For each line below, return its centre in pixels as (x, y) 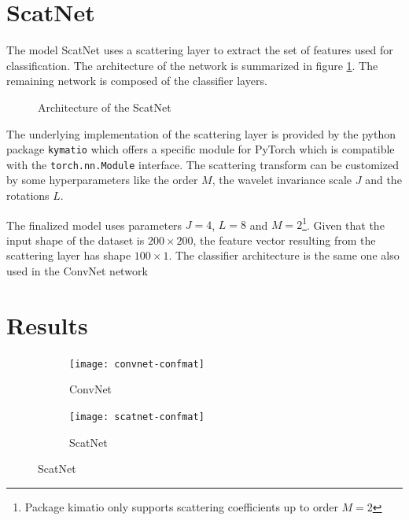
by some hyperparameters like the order (102, 180)
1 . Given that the (343, 223)
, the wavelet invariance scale (282, 180)
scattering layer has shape (69, 255)
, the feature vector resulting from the (284, 240)
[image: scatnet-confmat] (137, 417)
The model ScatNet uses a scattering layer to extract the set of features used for (200, 50)
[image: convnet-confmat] (137, 364)
